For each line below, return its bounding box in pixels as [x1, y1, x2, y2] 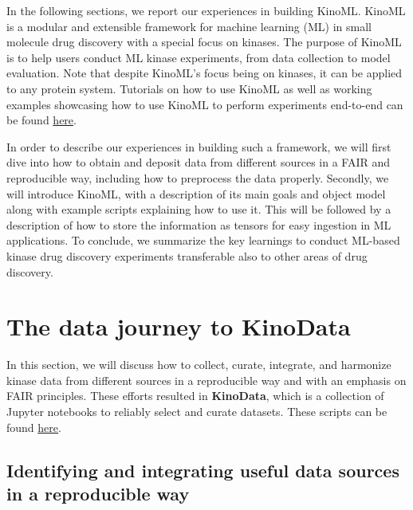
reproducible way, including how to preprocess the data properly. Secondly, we [6, 169, 389, 186]
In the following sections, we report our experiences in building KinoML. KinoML [6, 2, 406, 18]
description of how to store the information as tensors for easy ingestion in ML [6, 216, 391, 233]
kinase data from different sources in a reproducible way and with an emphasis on [6, 371, 407, 388]
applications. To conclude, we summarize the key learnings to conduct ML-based [6, 232, 400, 249]
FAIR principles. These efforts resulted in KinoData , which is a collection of [6, 387, 384, 404]
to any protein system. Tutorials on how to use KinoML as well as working [6, 80, 372, 96]
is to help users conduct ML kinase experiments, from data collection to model [6, 49, 391, 65]
